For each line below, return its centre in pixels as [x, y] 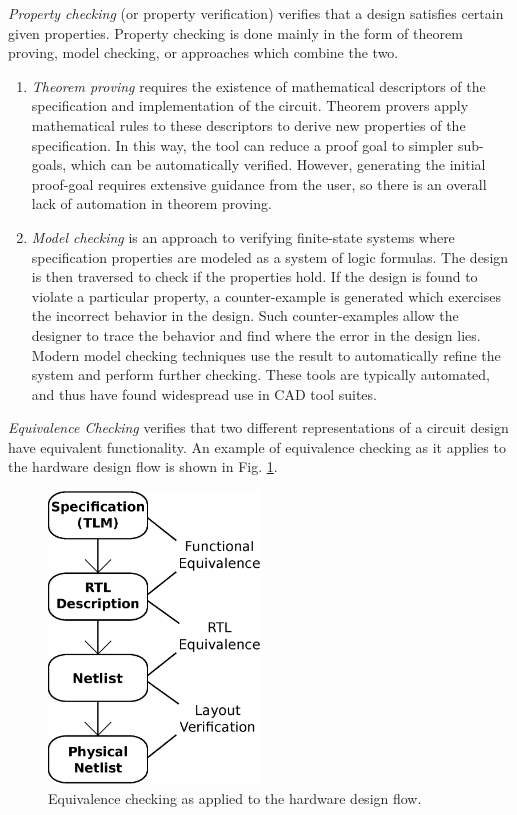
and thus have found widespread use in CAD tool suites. [204, 393]
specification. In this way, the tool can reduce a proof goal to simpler [242, 144]
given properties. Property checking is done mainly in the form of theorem [235, 32]
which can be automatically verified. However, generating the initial [278, 164]
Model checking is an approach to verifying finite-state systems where [243, 236]
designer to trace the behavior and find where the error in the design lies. [256, 334]
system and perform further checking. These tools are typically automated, [261, 374]
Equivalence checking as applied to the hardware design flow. [235, 797]
